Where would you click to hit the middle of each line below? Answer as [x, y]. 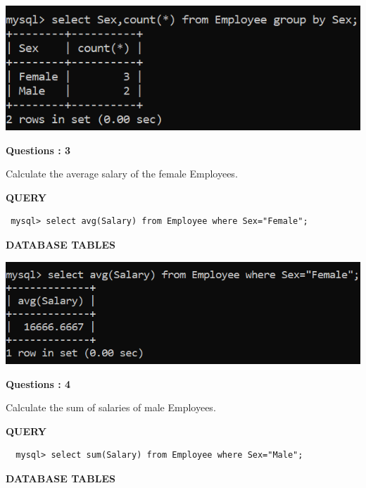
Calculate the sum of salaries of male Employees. [111, 407]
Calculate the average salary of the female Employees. [122, 174]
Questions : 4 [38, 383]
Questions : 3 [38, 150]
